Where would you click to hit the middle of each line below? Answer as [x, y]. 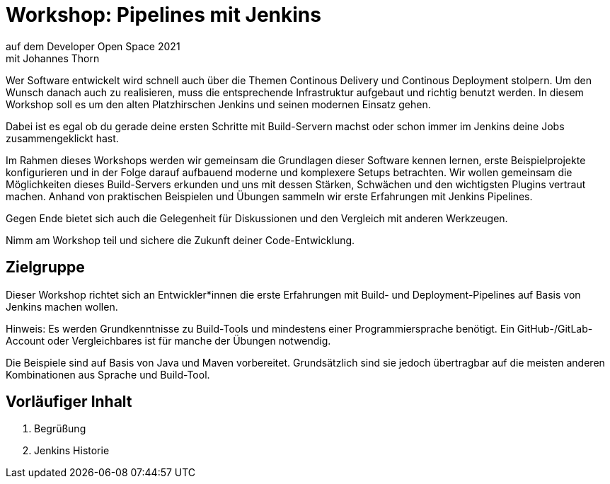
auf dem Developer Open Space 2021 [93, 46]
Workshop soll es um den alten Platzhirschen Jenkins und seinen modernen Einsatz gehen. [218, 104]
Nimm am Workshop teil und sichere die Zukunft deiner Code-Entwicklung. [180, 240]
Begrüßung [60, 429]
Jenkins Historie [72, 451]
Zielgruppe [45, 267]
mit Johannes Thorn [53, 58]
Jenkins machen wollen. [62, 306]
